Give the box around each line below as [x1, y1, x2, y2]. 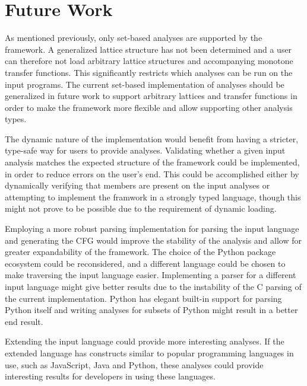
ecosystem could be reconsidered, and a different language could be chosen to [5, 257, 286, 269]
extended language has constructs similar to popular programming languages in [5, 346, 294, 359]
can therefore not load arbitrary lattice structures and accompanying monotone [5, 55, 293, 67]
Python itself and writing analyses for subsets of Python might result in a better [5, 304, 298, 316]
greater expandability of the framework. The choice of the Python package [5, 245, 276, 258]
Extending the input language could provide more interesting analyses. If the [5, 335, 284, 347]
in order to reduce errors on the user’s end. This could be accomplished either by [5, 167, 299, 180]
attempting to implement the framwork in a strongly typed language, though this [5, 190, 301, 203]
